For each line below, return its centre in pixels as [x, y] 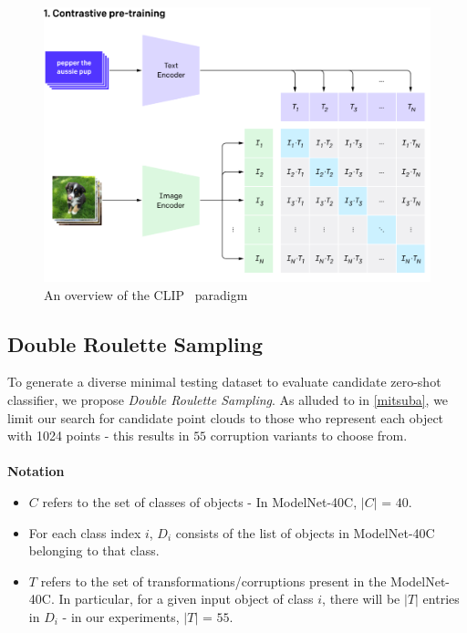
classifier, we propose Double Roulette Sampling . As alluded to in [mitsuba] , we [228, 400]
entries [441, 599]
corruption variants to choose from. [309, 436]
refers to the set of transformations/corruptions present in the [213, 581]
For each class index [85, 532]
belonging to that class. [94, 550]
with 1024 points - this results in [99, 436]
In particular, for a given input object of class [186, 599]
